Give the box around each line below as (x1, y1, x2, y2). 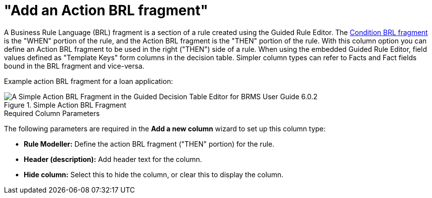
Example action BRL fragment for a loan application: (4, 77, 173, 85)
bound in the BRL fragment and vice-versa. (4, 61, 144, 70)
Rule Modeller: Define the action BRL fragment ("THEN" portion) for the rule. (24, 139, 275, 148)
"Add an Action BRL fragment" (4, 2, 208, 19)
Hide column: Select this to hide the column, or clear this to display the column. (24, 170, 284, 179)
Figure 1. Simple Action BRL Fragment (4, 100, 127, 109)
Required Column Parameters (4, 109, 100, 118)
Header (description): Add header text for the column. (24, 155, 202, 163)
